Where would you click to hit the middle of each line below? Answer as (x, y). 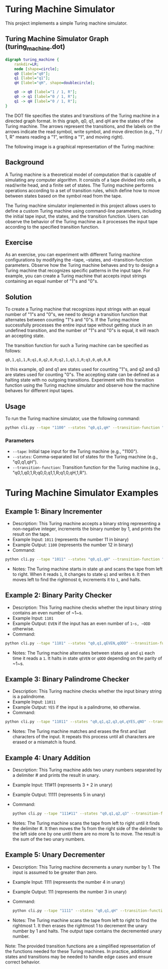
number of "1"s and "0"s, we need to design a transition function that (76, 314)
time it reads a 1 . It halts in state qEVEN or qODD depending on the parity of (87, 658)
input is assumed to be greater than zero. (55, 872)
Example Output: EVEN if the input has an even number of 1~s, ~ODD (81, 623)
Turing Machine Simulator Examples (82, 493)
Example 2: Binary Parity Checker (59, 595)
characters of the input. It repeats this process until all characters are (83, 737)
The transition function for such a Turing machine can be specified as (77, 346)
